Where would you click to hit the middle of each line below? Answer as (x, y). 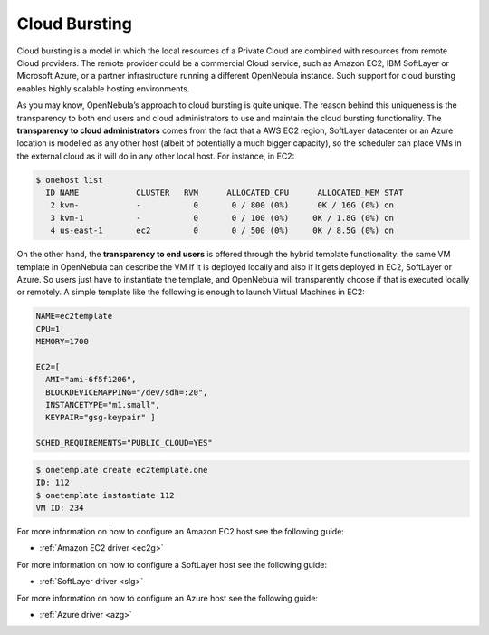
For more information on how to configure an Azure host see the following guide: (168, 598)
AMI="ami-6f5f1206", (91, 380)
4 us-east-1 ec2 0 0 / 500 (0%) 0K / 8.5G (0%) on (222, 231)
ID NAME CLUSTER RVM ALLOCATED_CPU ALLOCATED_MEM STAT (225, 193)
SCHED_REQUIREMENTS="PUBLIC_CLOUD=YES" (124, 443)
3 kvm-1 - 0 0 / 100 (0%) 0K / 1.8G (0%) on (222, 218)
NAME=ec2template (74, 316)
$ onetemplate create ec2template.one (122, 470)
